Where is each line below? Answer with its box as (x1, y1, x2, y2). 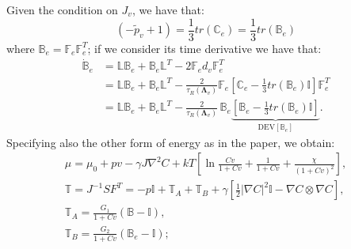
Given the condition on (6, 2, 118, 17)
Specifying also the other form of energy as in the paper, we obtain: (6, 134, 335, 150)
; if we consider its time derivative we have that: (87, 40, 322, 56)
